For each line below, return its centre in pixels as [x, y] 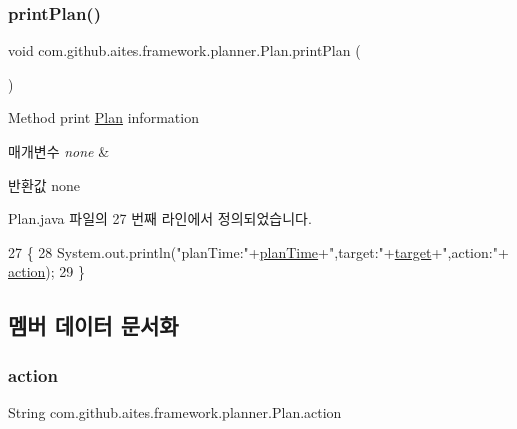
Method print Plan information [103, 117]
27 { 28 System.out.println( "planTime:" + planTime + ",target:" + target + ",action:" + [258, 251]
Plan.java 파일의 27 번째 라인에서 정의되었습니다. [160, 218]
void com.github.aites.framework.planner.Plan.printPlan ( [184, 50]
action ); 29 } [47, 271]
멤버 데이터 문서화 [93, 325]
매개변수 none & [59, 151]
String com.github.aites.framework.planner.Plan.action [175, 411]
